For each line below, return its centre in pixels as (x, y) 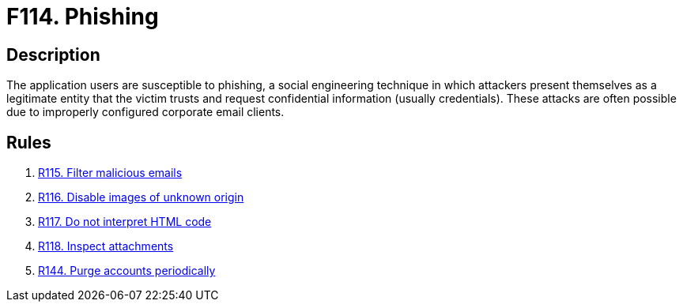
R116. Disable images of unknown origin (141, 197)
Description (53, 54)
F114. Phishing (83, 17)
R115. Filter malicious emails (110, 173)
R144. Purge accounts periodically (127, 271)
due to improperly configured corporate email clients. (145, 112)
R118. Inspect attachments (106, 246)
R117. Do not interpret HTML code (125, 222)
